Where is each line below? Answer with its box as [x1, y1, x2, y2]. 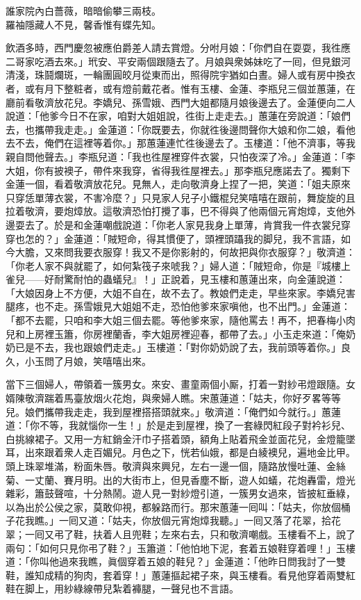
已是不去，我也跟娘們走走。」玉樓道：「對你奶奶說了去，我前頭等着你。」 [15, 340, 341, 355]
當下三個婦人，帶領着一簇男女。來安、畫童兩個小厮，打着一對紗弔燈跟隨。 [6, 377, 346, 391]
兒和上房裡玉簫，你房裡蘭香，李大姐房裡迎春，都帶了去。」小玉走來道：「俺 [6, 326, 346, 341]
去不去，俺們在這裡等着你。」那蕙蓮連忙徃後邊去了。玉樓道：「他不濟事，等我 [6, 136, 355, 150]
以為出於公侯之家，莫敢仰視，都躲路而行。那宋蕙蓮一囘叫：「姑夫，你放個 [6, 499, 341, 514]
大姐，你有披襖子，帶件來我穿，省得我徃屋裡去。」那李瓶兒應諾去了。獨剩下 [6, 163, 351, 177]
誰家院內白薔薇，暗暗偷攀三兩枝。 [6, 3, 161, 17]
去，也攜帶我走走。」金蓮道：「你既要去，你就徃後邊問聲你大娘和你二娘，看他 [6, 122, 355, 136]
